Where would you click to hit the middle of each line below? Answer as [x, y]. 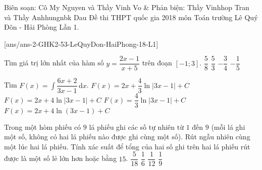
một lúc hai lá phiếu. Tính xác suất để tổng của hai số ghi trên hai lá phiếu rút [127, 146]
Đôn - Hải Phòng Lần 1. [42, 27]
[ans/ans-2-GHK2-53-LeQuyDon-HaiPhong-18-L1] [81, 44]
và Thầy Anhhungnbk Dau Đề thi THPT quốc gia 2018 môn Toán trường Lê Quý [131, 17]
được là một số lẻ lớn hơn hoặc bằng [60, 158]
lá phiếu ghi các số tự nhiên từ [136, 126]
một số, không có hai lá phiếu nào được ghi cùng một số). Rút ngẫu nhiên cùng [127, 137]
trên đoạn [157, 63]
